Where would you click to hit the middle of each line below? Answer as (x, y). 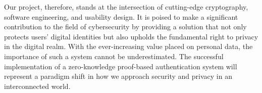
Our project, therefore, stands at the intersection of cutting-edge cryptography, (126, 7)
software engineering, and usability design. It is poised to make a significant (121, 16)
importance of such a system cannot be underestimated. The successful (114, 56)
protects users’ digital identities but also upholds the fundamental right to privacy (131, 36)
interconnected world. (37, 86)
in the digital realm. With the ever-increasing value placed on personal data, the (128, 46)
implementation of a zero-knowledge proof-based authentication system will (121, 66)
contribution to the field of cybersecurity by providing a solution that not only (125, 27)
